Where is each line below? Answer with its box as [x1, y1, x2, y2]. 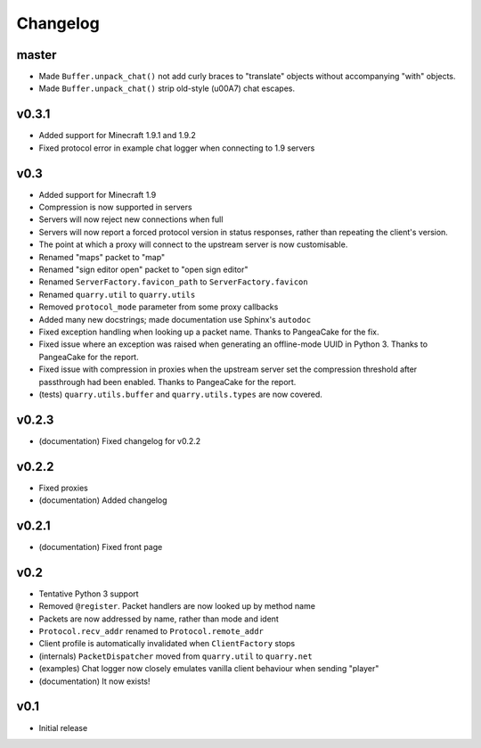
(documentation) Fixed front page [38, 542, 163, 553]
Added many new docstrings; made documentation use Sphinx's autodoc [38, 314, 312, 325]
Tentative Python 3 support [38, 588, 139, 599]
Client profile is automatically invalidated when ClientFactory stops [38, 638, 296, 649]
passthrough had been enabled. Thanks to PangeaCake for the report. [38, 376, 297, 387]
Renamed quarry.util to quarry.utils [38, 289, 196, 300]
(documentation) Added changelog [38, 495, 168, 506]
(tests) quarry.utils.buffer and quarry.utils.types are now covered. [38, 389, 322, 399]
